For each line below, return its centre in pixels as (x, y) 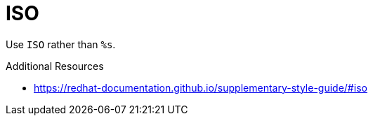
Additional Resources (55, 66)
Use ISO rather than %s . (61, 44)
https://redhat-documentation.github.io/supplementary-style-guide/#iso (201, 87)
